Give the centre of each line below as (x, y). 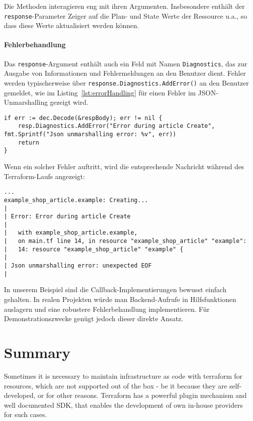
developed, (20, 395)
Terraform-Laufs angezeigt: (44, 176)
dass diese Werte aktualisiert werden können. (71, 25)
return (28, 142)
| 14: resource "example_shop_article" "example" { (94, 249)
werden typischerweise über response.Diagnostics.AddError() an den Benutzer (126, 82)
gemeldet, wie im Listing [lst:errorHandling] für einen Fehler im (100, 92)
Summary (37, 352)
